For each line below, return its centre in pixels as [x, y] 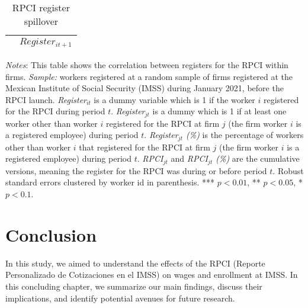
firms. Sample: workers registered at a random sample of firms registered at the [149, 76]
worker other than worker [52, 123]
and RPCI [189, 158]
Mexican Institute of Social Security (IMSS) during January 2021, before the [145, 88]
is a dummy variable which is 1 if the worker [174, 99]
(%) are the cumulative [258, 158]
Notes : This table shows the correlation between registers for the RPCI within [147, 64]
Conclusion [51, 234]
